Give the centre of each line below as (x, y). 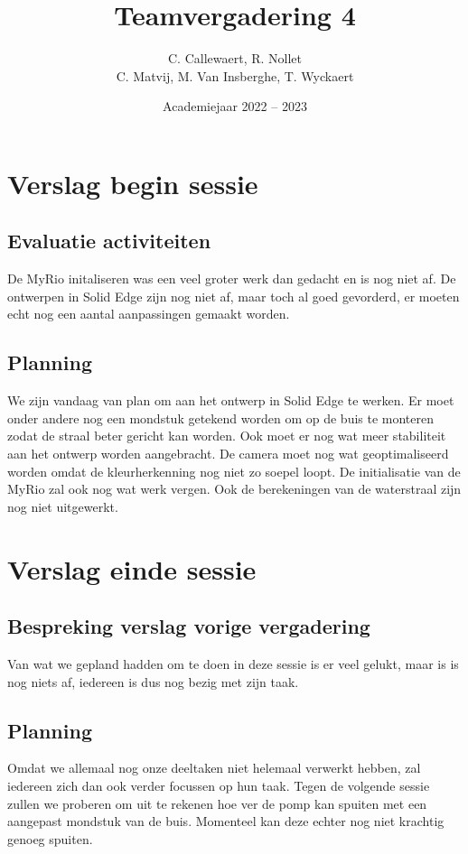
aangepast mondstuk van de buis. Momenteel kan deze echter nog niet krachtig (226, 821)
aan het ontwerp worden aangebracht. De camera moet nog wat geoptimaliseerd (228, 454)
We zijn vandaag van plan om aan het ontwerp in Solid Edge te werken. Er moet (231, 400)
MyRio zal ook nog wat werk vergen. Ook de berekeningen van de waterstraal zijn (234, 489)
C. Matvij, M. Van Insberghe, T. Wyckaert (235, 75)
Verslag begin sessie (133, 183)
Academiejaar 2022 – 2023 (235, 106)
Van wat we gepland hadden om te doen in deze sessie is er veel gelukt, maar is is (233, 664)
